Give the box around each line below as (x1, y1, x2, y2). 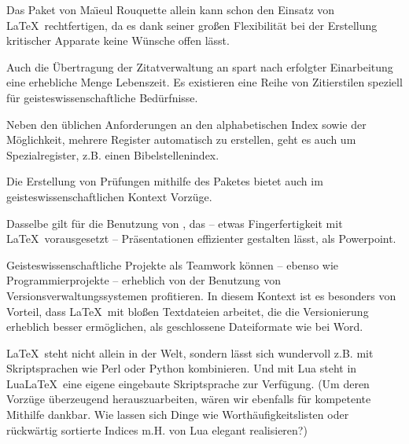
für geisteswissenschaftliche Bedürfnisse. (6, 89, 198, 105)
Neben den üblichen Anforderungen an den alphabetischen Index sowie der (6, 116, 367, 132)
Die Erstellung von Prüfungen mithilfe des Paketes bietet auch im (6, 173, 323, 189)
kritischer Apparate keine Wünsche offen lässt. (6, 32, 230, 49)
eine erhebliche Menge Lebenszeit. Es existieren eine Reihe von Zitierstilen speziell (6, 74, 403, 90)
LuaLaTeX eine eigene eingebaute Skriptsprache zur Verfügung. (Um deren (6, 375, 370, 391)
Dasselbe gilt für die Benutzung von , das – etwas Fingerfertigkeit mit (6, 215, 343, 231)
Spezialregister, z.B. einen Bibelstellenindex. (6, 146, 219, 163)
